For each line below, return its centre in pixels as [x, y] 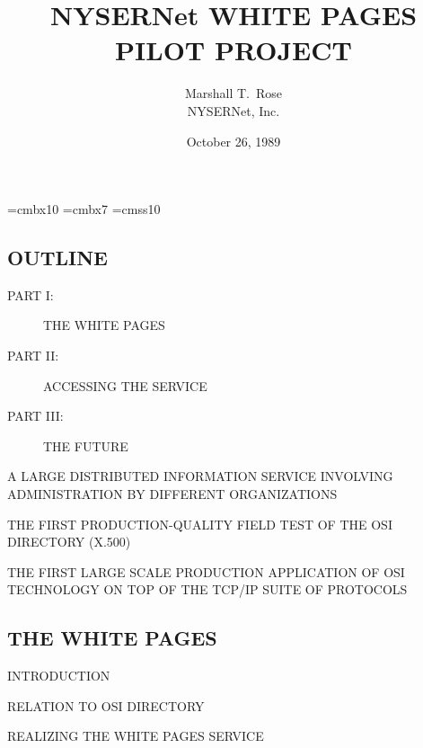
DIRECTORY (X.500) [69, 542]
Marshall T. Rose [234, 93]
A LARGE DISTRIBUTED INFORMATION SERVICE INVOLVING [200, 476]
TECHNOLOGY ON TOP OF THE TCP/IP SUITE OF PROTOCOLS [207, 589]
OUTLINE [57, 258]
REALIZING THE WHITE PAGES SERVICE [136, 736]
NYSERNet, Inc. [234, 110]
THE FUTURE [86, 445]
